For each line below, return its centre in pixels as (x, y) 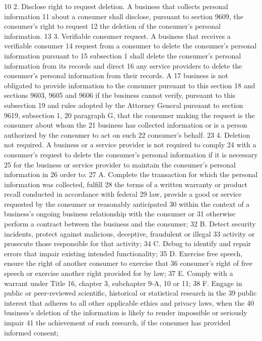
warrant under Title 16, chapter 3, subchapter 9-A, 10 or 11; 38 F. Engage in (123, 283)
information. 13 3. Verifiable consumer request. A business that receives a (117, 36)
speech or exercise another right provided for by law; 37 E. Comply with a (119, 273)
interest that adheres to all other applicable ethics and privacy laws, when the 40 (129, 302)
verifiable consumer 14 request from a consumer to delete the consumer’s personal (130, 46)
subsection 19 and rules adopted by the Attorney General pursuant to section (124, 105)
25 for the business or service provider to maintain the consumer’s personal (120, 164)
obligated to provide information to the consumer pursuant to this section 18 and (130, 85)
